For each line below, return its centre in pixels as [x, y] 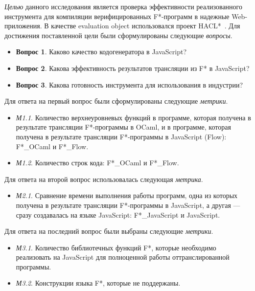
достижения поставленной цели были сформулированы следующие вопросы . [118, 35]
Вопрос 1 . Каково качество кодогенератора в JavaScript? [101, 52]
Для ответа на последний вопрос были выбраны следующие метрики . [109, 231]
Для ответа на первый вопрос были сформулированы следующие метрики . [116, 101]
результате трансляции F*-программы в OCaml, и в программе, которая [123, 127]
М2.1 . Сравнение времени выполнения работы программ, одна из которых [127, 195]
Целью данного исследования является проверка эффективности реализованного [123, 6]
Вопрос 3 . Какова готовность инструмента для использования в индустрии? [129, 84]
